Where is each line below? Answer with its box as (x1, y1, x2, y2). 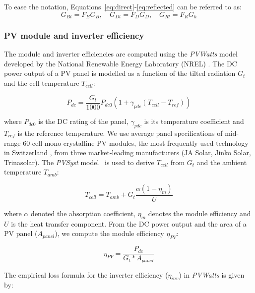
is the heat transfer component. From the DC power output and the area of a (11, 218, 247, 229)
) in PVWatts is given (179, 269, 245, 280)
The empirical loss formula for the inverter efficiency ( (4, 269, 168, 280)
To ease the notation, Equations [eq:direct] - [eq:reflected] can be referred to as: (4, 1, 242, 11)
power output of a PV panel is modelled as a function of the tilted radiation (4, 68, 236, 78)
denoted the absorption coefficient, (31, 208, 136, 218)
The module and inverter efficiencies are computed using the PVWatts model (4, 49, 238, 59)
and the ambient (196, 157, 247, 167)
